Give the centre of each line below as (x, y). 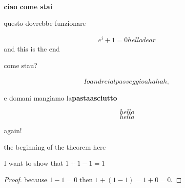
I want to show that (34, 163)
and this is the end (32, 49)
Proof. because (26, 179)
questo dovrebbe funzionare (45, 23)
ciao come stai (28, 6)
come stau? (21, 65)
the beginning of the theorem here (55, 146)
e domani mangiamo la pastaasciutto (61, 97)
